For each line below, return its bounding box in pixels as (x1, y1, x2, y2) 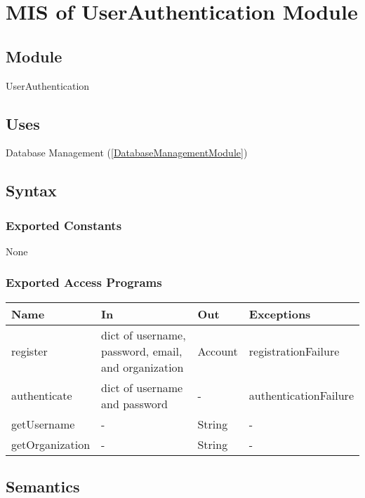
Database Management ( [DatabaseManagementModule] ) (6, 145, 248, 160)
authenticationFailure (248, 387, 354, 404)
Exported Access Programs (6, 274, 162, 291)
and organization (101, 358, 184, 375)
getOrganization (11, 436, 91, 452)
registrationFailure (248, 342, 340, 359)
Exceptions (248, 305, 311, 322)
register (11, 342, 48, 359)
